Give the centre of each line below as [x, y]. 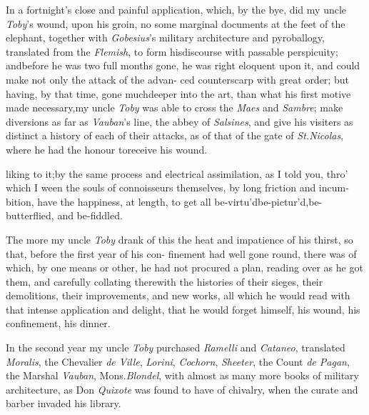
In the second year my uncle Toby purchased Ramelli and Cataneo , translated [176, 347]
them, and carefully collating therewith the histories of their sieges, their [165, 281]
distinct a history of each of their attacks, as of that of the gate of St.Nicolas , [175, 135]
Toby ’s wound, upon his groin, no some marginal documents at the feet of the [176, 23]
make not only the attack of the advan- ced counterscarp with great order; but [177, 79]
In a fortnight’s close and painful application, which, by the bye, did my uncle [176, 9]
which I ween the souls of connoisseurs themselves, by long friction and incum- [177, 187]
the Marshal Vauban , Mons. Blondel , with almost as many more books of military [182, 375]
